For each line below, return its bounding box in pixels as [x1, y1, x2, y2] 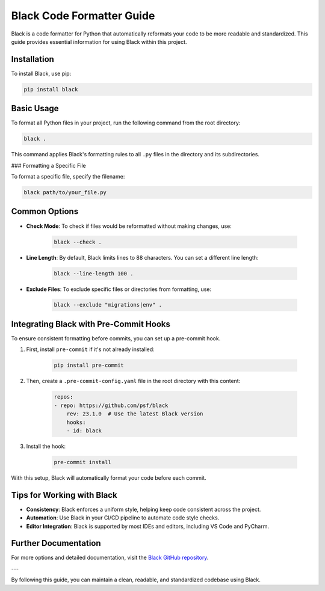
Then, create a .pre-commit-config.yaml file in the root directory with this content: [26, 378, 241, 385]
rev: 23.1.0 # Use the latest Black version [66, 411, 203, 417]
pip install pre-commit [54, 362, 125, 369]
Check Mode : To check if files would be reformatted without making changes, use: [26, 222, 232, 230]
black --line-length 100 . [54, 270, 134, 277]
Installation [11, 54, 54, 64]
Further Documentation [11, 538, 102, 548]
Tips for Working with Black [11, 490, 117, 500]
